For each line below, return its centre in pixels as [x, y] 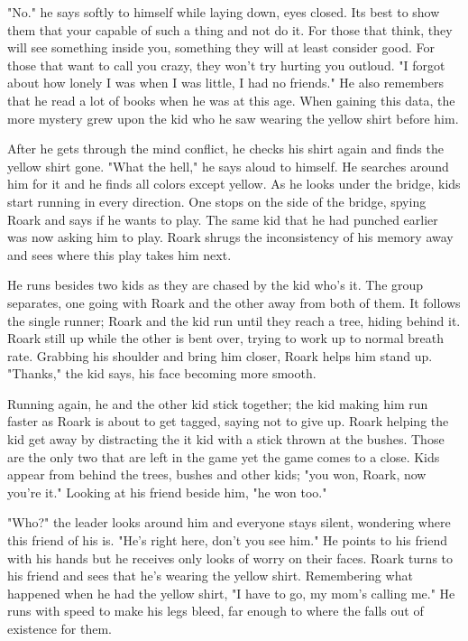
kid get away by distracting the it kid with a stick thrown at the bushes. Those [226, 439]
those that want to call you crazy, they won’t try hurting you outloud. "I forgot [226, 65]
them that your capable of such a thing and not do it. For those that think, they [230, 29]
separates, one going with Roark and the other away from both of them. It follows [234, 302]
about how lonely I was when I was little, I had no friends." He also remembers [226, 83]
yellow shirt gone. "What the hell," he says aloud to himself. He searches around [228, 166]
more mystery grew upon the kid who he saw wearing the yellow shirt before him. [233, 118]
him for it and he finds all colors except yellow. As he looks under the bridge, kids [234, 184]
